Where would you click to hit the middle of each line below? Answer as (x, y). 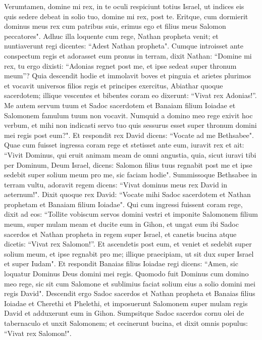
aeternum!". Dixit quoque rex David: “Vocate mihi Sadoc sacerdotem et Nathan (127, 194)
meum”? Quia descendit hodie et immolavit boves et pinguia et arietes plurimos (128, 76)
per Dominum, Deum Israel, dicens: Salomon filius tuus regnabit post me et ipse (128, 164)
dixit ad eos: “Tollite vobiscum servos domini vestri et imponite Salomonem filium (131, 214)
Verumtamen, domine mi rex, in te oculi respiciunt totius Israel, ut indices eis (124, 6)
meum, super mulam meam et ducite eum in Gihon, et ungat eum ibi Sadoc (121, 224)
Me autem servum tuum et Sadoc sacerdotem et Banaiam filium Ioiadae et (120, 105)
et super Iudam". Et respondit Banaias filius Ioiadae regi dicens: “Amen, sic (121, 263)
